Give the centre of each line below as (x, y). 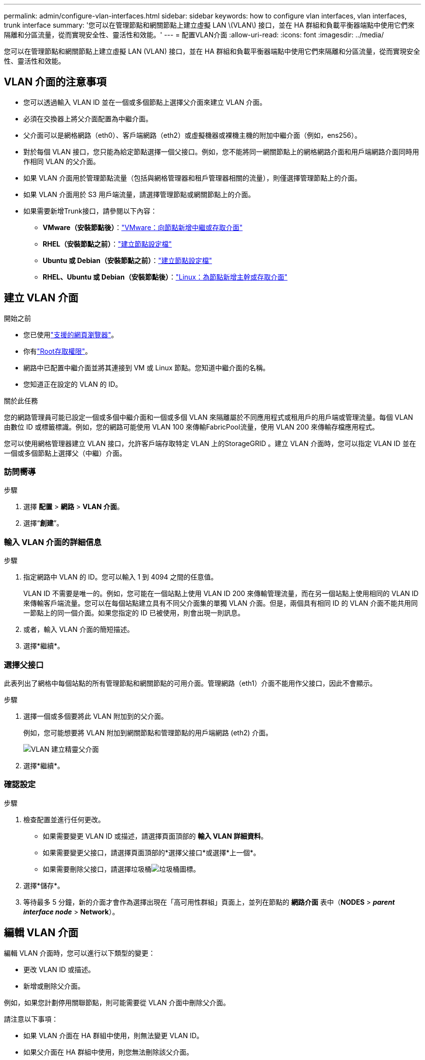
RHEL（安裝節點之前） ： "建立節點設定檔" (107, 244)
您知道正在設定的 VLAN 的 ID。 (73, 384)
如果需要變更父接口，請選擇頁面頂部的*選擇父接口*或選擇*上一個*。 (152, 852)
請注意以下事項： (31, 1019)
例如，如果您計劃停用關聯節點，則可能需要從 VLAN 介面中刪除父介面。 (117, 1002)
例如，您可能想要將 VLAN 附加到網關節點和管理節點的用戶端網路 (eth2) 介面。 (148, 732)
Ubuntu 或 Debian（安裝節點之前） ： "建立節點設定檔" (127, 260)
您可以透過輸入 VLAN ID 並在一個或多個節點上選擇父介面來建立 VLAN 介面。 (145, 102)
